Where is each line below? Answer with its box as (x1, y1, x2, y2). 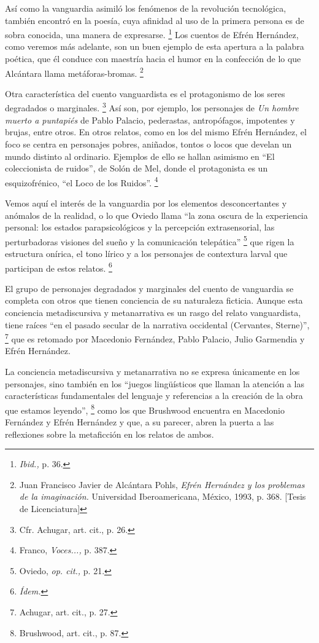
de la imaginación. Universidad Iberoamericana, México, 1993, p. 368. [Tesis (19, 490, 306, 503)
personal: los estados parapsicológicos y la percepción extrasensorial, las (5, 221, 275, 234)
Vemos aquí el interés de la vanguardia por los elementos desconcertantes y (5, 196, 287, 209)
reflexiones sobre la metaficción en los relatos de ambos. (5, 427, 214, 440)
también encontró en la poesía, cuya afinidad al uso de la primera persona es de (5, 14, 304, 26)
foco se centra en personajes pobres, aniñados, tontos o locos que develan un (5, 137, 292, 150)
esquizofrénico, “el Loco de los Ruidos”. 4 (5, 174, 158, 189)
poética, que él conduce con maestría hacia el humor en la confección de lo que (5, 52, 301, 65)
